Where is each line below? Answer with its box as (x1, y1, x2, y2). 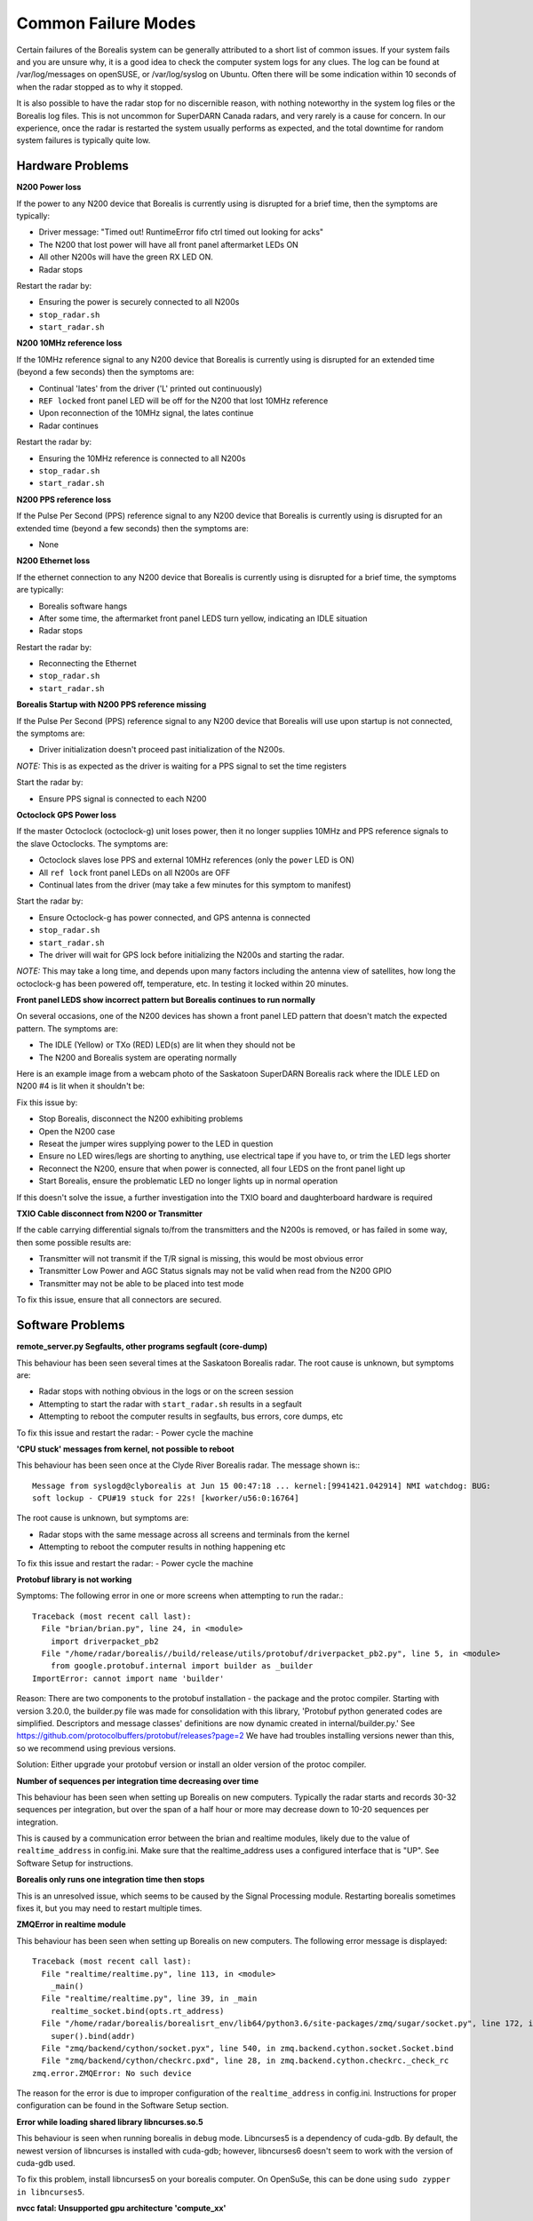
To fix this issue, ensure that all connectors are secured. (16, 1294, 222, 1305)
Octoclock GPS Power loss (16, 809, 117, 820)
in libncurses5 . (16, 2186, 85, 2197)
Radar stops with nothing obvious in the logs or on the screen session (38, 1386, 294, 1397)
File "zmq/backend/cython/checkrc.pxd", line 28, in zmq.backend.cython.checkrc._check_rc (41, 2056, 449, 2066)
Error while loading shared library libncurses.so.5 (16, 2116, 203, 2127)
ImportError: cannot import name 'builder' (32, 1673, 225, 1684)
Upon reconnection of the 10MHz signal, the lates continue (38, 408, 254, 418)
